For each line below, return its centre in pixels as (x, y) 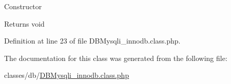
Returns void (24, 23)
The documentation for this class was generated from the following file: (116, 58)
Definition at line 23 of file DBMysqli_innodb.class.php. (92, 41)
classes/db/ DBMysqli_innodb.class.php (67, 75)
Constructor (23, 6)
